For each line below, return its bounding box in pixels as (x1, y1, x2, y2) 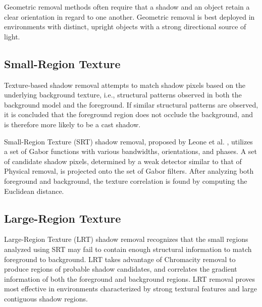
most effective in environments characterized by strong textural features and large (4, 283, 257, 294)
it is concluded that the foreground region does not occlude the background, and (4, 109, 253, 120)
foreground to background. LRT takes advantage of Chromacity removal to (4, 253, 236, 264)
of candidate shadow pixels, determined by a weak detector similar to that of (4, 156, 242, 166)
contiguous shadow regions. (4, 293, 88, 303)
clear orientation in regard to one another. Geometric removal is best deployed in (4, 11, 255, 22)
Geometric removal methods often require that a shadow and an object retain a (4, 2, 250, 12)
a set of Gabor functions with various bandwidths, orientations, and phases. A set (4, 146, 257, 157)
